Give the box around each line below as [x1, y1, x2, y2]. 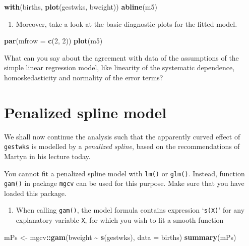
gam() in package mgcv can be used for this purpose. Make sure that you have [4, 178, 244, 188]
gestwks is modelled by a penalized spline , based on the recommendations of [4, 141, 240, 152]
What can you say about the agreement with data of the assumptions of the [4, 52, 239, 63]
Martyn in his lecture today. [4, 151, 91, 161]
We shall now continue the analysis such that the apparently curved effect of [4, 131, 240, 141]
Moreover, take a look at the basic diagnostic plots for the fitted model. [16, 18, 237, 29]
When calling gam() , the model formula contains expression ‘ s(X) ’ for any [16, 205, 245, 215]
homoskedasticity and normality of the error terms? [4, 72, 163, 82]
